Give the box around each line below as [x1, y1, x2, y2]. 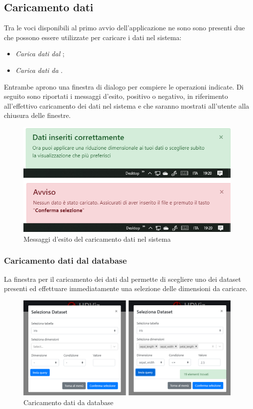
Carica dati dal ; [15, 48, 64, 59]
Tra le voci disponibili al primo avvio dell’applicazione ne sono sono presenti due [4, 23, 245, 33]
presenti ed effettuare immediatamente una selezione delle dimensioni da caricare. [4, 283, 248, 294]
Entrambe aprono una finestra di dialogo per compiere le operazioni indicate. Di [4, 81, 244, 91]
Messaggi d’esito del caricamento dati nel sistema [23, 233, 171, 244]
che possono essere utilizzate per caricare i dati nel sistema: [4, 32, 182, 42]
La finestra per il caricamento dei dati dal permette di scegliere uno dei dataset [4, 273, 241, 284]
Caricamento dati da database [23, 397, 114, 408]
